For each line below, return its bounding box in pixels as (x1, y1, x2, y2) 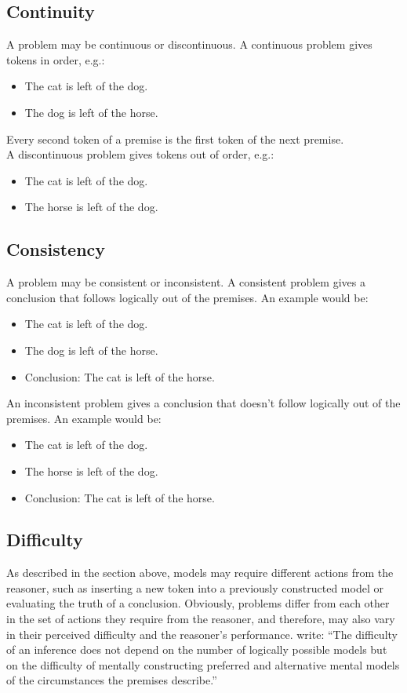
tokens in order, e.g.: (6, 51, 105, 67)
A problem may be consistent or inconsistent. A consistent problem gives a (6, 274, 365, 290)
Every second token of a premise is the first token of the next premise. (6, 130, 344, 147)
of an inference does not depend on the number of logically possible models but (6, 641, 387, 658)
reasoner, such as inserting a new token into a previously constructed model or (6, 579, 383, 596)
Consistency (6, 237, 106, 261)
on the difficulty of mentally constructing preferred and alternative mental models (6, 656, 400, 673)
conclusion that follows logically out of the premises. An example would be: (6, 289, 369, 305)
